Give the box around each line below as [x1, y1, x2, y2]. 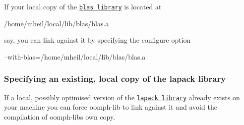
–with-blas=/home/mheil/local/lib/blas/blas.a [4, 51, 146, 62]
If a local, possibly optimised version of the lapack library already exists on [4, 92, 240, 102]
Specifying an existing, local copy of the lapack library [4, 72, 226, 85]
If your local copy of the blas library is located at [4, 1, 162, 11]
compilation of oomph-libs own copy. [4, 111, 116, 122]
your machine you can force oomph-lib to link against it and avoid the [4, 102, 217, 112]
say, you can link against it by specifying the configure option [4, 35, 191, 45]
